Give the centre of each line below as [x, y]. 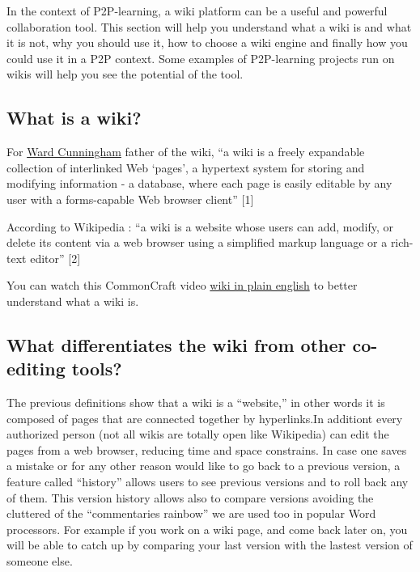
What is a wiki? [74, 118]
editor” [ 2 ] [55, 258]
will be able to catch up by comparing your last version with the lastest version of [210, 545]
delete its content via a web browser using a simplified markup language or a [197, 242]
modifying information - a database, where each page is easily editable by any [199, 183]
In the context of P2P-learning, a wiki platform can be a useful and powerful [197, 11]
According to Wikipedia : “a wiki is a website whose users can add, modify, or [200, 226]
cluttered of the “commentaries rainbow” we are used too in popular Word [191, 513]
